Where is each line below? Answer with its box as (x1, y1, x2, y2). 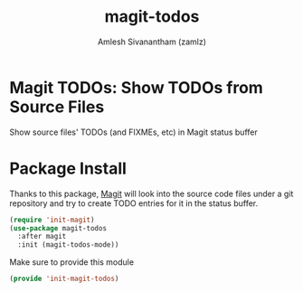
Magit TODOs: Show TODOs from (9, 77, 264, 98)
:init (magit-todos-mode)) (17, 240, 119, 250)
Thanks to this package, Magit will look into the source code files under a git (9, 188, 294, 199)
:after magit (17, 232, 67, 241)
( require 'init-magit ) (9, 215, 95, 224)
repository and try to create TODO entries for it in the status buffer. (9, 197, 259, 209)
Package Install (9, 158, 127, 178)
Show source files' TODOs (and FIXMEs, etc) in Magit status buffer (9, 127, 258, 137)
